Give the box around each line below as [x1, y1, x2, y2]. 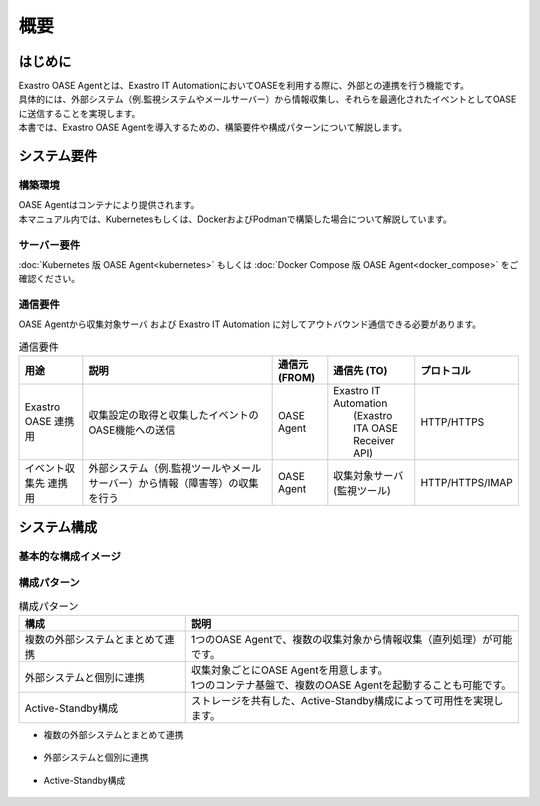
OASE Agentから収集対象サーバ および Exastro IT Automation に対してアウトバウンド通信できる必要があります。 [18, 318, 482, 330]
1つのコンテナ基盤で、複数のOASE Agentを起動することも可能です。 [190, 678, 512, 692]
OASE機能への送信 [88, 423, 176, 437]
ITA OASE [353, 421, 399, 435]
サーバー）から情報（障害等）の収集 [88, 476, 259, 490]
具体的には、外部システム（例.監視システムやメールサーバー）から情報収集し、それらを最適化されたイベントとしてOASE [18, 93, 517, 105]
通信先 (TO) [333, 364, 388, 378]
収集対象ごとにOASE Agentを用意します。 [190, 663, 389, 677]
